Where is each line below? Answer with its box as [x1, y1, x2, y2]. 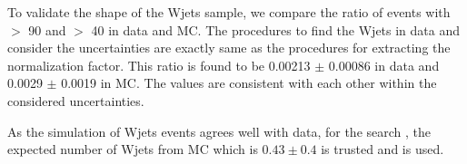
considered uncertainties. [7, 91, 144, 110]
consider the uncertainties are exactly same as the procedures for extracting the [7, 38, 451, 57]
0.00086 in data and [328, 55, 440, 74]
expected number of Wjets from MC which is [7, 140, 258, 159]
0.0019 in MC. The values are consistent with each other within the [61, 73, 437, 92]
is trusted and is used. [321, 140, 444, 159]
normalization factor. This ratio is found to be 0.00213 [7, 55, 311, 74]
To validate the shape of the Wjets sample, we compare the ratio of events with [7, 3, 451, 21]
